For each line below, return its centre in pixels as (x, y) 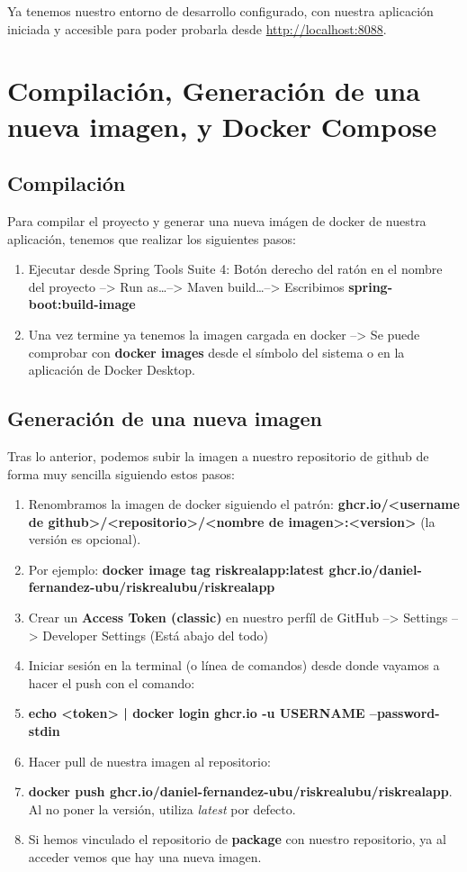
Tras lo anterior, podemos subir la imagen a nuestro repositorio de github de (218, 455)
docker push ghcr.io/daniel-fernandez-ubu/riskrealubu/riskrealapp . (240, 791)
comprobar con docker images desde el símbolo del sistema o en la (216, 352)
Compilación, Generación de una (214, 91)
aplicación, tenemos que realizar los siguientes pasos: (152, 238)
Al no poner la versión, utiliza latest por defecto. (162, 808)
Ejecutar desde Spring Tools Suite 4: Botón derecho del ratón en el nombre (235, 269)
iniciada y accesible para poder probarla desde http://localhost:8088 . (197, 28)
